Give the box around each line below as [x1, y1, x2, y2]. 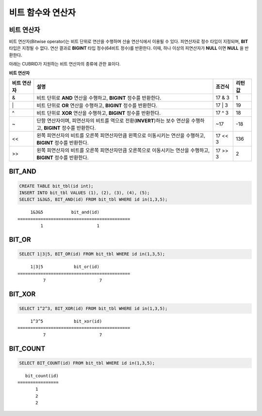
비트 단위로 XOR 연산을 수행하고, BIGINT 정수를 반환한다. [36, 110, 161, 116]
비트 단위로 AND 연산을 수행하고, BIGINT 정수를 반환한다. [36, 95, 162, 101]
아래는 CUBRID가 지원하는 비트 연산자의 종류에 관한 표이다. [9, 61, 121, 67]
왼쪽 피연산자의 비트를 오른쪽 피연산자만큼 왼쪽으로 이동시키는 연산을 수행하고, [36, 132, 206, 139]
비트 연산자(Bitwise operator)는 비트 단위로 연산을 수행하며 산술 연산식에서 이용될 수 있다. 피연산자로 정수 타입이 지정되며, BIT [9, 39, 248, 45]
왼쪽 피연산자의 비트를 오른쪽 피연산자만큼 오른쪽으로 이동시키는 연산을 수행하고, [36, 147, 210, 154]
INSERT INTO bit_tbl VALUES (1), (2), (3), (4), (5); [19, 190, 150, 196]
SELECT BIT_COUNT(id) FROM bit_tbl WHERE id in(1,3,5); [19, 360, 155, 366]
